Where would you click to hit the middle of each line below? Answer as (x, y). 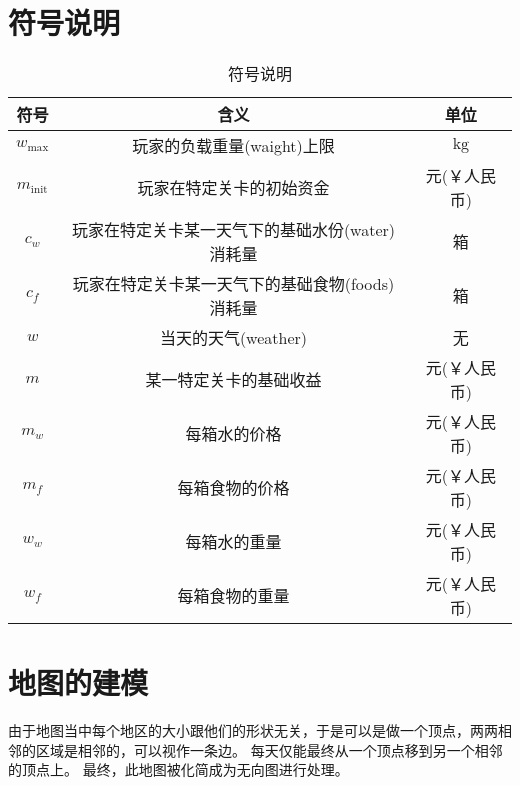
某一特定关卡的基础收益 (233, 380)
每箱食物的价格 (233, 488)
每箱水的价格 (233, 434)
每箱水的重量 (233, 542)
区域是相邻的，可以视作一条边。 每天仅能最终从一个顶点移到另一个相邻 (269, 749)
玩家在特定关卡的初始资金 (233, 188)
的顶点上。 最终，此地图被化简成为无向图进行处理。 (178, 769)
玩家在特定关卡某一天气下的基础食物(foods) (233, 284)
